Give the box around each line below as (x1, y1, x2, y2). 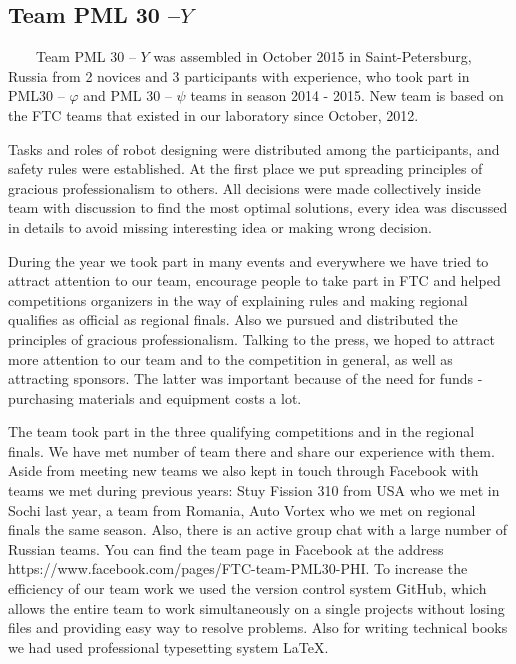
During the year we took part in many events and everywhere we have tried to (8, 250, 489, 271)
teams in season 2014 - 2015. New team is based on (190, 85, 504, 106)
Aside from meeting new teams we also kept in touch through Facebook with (8, 460, 479, 481)
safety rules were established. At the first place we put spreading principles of (8, 158, 483, 179)
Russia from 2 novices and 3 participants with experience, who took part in (8, 65, 470, 86)
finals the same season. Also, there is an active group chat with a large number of (8, 519, 508, 540)
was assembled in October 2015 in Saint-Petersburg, (153, 46, 472, 67)
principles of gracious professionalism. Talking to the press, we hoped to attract (8, 328, 495, 349)
